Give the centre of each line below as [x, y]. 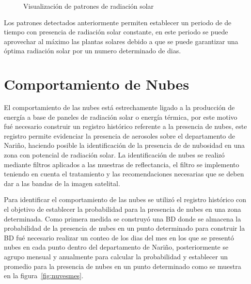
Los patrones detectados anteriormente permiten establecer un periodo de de [118, 22]
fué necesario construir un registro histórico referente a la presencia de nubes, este [125, 126]
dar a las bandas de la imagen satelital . [62, 183]
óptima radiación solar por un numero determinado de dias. [93, 51]
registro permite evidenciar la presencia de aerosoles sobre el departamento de [120, 135]
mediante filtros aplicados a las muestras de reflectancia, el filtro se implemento [122, 164]
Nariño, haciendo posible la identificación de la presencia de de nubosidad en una [124, 145]
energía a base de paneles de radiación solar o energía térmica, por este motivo [121, 117]
